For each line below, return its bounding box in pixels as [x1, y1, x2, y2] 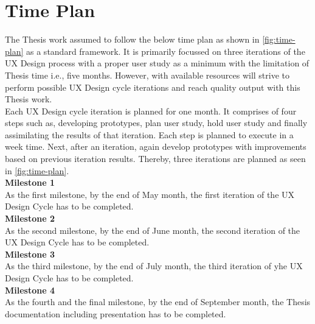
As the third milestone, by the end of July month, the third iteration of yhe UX [5, 259, 303, 272]
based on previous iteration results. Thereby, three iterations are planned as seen [5, 152, 306, 165]
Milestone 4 [5, 283, 55, 296]
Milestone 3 [5, 247, 55, 260]
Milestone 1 [5, 176, 55, 189]
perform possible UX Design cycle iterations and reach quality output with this [5, 80, 300, 93]
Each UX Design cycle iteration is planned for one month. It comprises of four [5, 104, 297, 117]
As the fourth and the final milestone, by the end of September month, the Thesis [5, 295, 311, 308]
